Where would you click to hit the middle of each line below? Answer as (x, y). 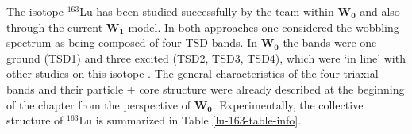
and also (380, 11)
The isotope (35, 11)
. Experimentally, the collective (288, 104)
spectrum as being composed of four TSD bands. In (132, 42)
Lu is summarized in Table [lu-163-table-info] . (190, 120)
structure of (35, 120)
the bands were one (330, 42)
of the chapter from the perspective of (98, 104)
